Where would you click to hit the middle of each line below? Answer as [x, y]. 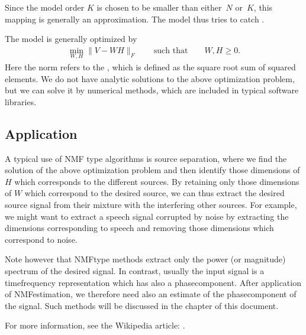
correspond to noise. [41, 239]
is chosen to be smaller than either [159, 7]
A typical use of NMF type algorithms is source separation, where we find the [146, 158]
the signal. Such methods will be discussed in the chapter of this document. [142, 305]
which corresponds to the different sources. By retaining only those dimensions [157, 181]
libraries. [21, 101]
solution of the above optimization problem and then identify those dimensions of [152, 170]
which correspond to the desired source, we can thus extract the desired [154, 193]
